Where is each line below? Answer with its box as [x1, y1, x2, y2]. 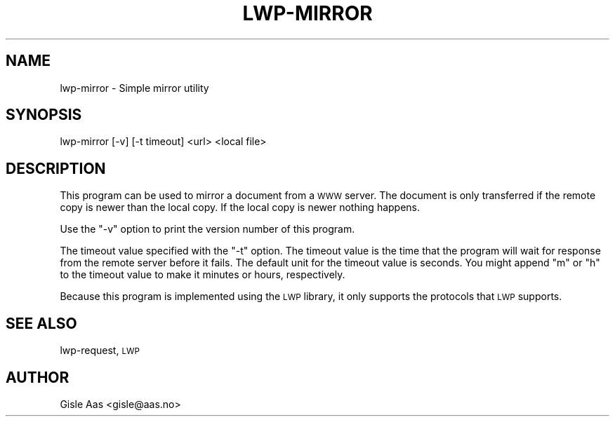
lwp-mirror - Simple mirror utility [60, 81, 209, 94]
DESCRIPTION [6, 159, 106, 177]
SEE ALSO [6, 314, 77, 332]
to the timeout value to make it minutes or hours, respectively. [60, 268, 345, 281]
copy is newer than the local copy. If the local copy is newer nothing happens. [60, 201, 421, 214]
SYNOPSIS [6, 106, 82, 124]
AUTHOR [6, 368, 70, 386]
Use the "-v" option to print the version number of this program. [60, 223, 355, 236]
